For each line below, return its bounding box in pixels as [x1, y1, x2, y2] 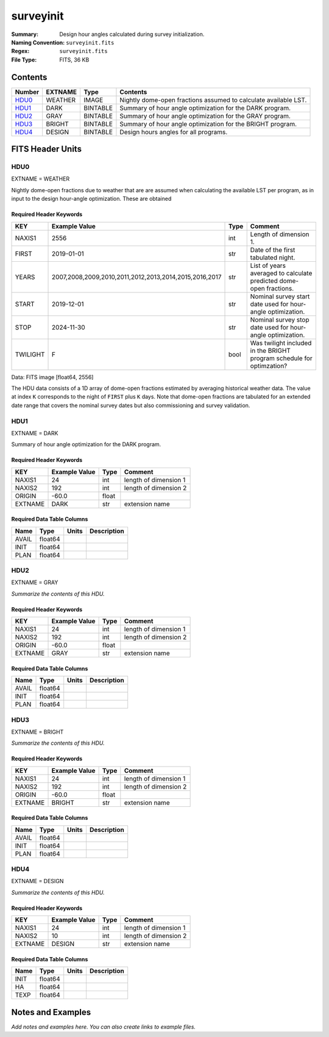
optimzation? [250, 361, 288, 370]
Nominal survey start [250, 292, 310, 300]
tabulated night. [250, 253, 295, 262]
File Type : [11, 56, 37, 63]
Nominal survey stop [250, 315, 310, 323]
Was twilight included [250, 339, 312, 347]
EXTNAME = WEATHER [11, 175, 70, 182]
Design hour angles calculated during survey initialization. [59, 31, 205, 38]
